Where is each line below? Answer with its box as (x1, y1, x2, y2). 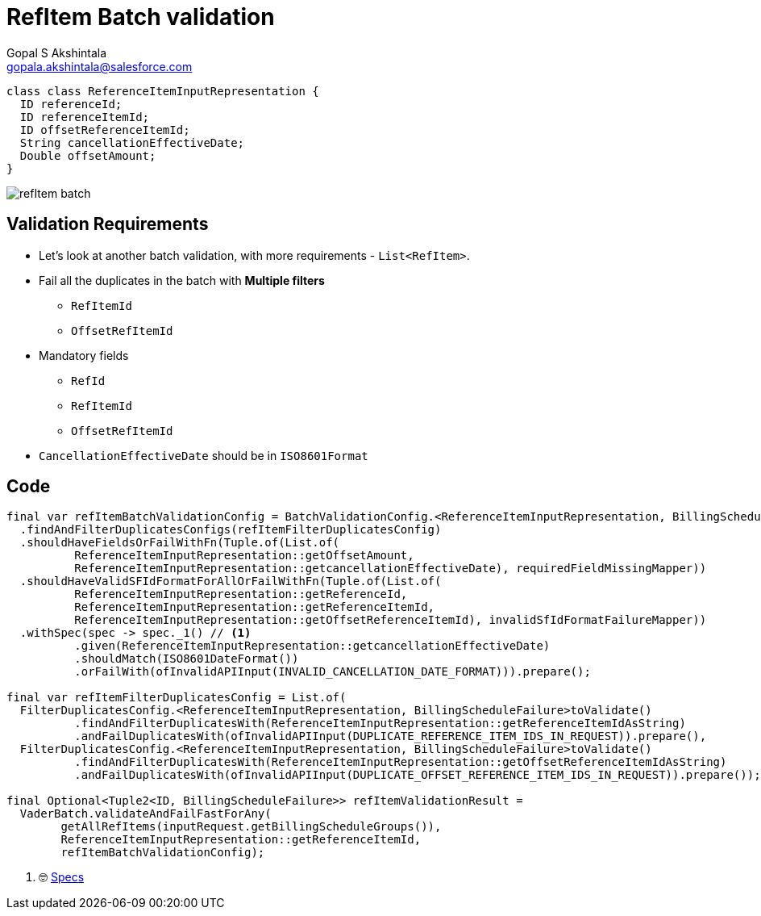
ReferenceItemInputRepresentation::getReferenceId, (74, 588, 408, 601)
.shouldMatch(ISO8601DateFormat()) (74, 652, 299, 666)
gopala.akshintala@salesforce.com (6, 59, 193, 73)
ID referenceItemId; (19, 110, 150, 123)
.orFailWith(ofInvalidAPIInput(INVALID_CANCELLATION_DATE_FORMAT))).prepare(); (74, 665, 591, 679)
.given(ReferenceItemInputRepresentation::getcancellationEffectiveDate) (74, 639, 551, 653)
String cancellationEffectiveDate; (19, 136, 245, 149)
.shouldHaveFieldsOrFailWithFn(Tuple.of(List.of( (19, 536, 340, 550)
